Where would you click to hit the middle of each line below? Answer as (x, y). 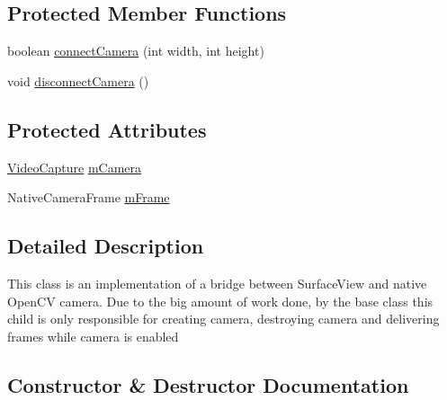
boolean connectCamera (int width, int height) (136, 51)
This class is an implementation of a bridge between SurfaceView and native (217, 283)
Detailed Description (106, 246)
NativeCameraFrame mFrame (89, 197)
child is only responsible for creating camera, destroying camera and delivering (223, 319)
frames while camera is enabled (93, 336)
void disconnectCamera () (78, 80)
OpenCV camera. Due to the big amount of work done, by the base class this (220, 301)
